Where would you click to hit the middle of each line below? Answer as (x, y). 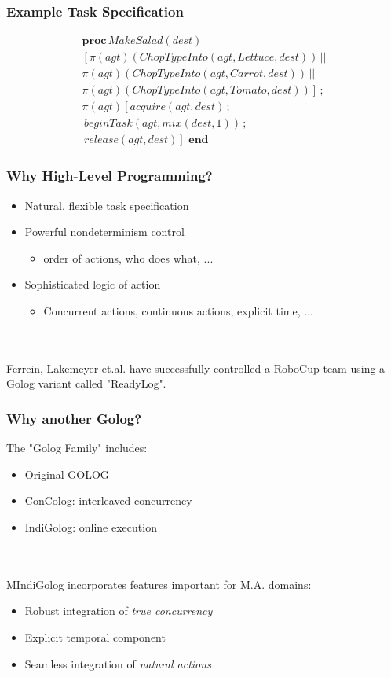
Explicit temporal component (95, 637)
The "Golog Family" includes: (77, 448)
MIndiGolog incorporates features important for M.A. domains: (159, 584)
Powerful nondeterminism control (104, 232)
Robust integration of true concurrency (119, 611)
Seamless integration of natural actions (118, 663)
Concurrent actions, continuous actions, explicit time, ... (178, 311)
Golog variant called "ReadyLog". (86, 383)
